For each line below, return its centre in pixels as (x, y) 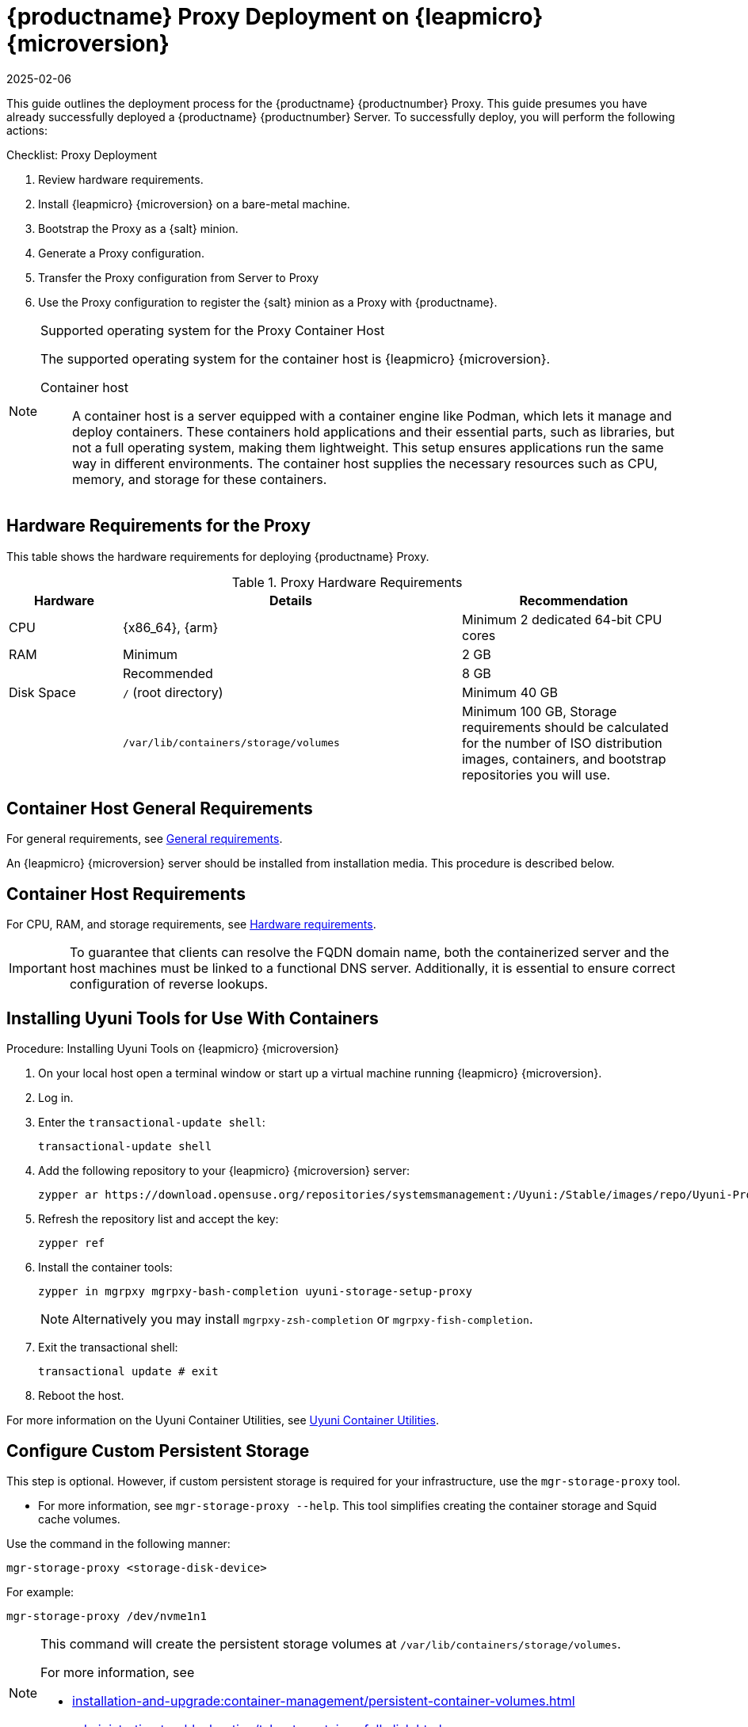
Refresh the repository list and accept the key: (158, 1219)
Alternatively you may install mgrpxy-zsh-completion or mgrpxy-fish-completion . (303, 1319)
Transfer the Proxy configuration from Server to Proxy (179, 277)
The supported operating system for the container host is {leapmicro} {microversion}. (296, 358)
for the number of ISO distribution (562, 743)
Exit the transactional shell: (108, 1348)
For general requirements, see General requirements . (145, 839)
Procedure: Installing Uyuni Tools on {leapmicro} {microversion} (173, 1049)
